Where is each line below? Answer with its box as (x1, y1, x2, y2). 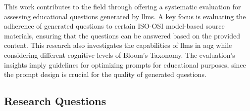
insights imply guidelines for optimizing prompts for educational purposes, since (4, 59, 246, 70)
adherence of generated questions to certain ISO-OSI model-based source (4, 21, 225, 31)
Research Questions (4, 93, 106, 109)
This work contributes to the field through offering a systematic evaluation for (4, 1, 241, 11)
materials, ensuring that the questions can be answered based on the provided (4, 30, 241, 40)
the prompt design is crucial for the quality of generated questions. (4, 69, 206, 79)
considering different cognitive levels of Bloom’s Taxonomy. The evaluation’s (4, 49, 235, 60)
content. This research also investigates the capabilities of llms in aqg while (4, 40, 232, 50)
